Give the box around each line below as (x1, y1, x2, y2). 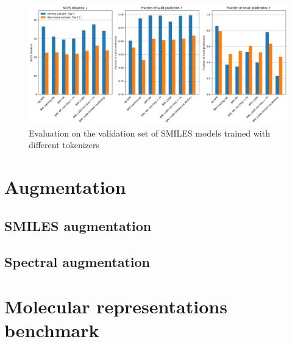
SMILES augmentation (4, 216, 152, 235)
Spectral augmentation (4, 252, 151, 271)
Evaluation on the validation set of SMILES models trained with (29, 126, 270, 139)
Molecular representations (4, 294, 227, 319)
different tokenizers (29, 138, 100, 151)
